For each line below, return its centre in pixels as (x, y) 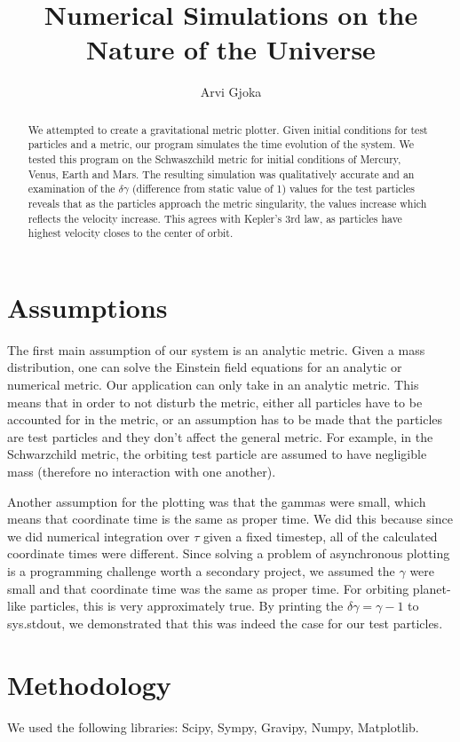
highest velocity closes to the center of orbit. (131, 233)
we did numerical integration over (99, 536)
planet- (432, 588)
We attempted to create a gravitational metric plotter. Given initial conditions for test (228, 129)
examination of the (71, 189)
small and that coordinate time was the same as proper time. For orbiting (208, 588)
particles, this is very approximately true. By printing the (186, 606)
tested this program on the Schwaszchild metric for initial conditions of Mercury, (214, 159)
